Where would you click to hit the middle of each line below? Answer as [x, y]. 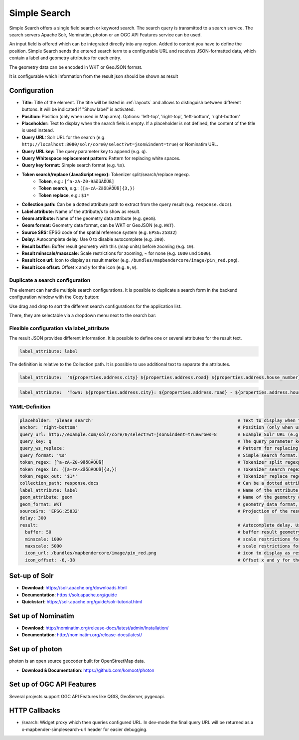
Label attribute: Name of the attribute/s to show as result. [81, 211]
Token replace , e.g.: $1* [64, 195]
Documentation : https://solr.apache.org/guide [69, 595]
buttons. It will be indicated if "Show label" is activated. [78, 109]
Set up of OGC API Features [53, 684]
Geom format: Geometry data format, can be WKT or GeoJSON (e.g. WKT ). [98, 225]
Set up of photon [36, 649]
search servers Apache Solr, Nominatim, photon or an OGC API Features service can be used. [105, 34]
